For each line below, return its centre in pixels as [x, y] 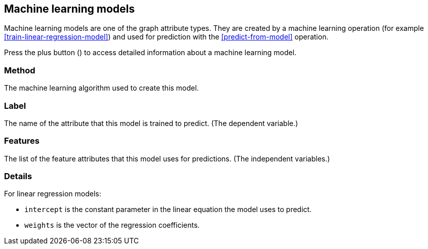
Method [20, 70]
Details [18, 176]
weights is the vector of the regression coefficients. [112, 225]
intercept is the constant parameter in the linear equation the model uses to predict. [168, 210]
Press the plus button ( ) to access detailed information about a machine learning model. [150, 53]
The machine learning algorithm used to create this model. [102, 88]
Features [22, 141]
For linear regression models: [53, 194]
